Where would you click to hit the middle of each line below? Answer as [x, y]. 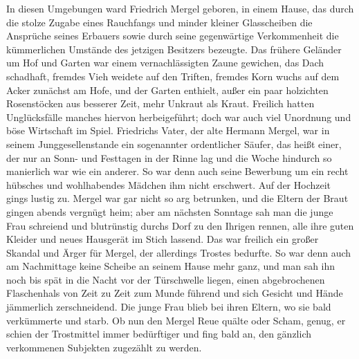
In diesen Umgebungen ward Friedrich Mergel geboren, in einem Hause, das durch [180, 8]
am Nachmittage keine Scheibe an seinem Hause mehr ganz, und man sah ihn [171, 266]
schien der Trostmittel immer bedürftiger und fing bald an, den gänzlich [159, 334]
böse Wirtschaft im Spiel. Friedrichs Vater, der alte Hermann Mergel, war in [168, 130]
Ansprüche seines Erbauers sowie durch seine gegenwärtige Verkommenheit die [173, 36]
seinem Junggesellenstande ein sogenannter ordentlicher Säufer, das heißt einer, [174, 144]
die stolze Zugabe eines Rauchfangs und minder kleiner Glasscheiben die [159, 22]
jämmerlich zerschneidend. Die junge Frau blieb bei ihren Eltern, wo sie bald [169, 307]
